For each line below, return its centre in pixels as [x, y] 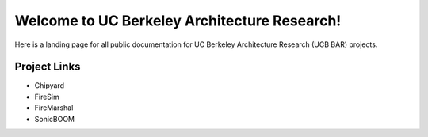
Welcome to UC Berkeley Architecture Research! [178, 21]
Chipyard [50, 86]
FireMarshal [54, 108]
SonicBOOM [55, 119]
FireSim [47, 97]
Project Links [48, 67]
